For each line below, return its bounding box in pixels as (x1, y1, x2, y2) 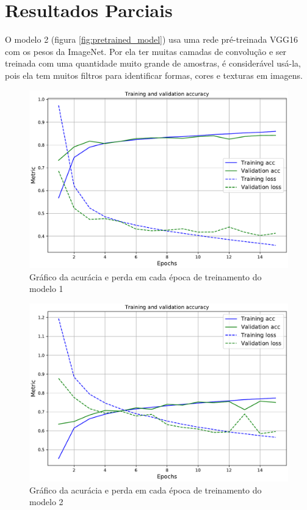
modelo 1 (29, 282, 63, 295)
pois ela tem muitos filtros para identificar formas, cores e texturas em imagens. (5, 68, 303, 81)
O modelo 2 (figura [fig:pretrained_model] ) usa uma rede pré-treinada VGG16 (5, 33, 298, 46)
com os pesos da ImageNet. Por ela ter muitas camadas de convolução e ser (5, 45, 287, 57)
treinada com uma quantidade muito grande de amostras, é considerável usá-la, (5, 57, 302, 70)
